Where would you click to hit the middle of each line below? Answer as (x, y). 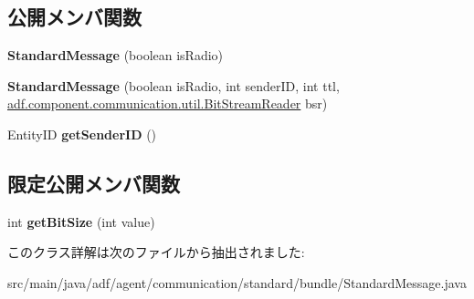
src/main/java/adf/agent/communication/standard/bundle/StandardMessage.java (237, 282)
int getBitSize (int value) (81, 221)
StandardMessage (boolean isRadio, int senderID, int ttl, (174, 85)
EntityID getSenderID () (82, 134)
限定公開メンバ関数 (94, 183)
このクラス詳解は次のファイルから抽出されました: (156, 252)
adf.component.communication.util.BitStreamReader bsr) (168, 103)
